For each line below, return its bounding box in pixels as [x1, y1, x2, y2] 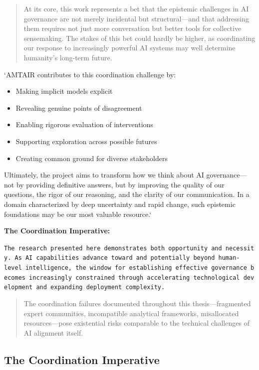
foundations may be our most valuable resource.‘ [4, 208, 152, 219]
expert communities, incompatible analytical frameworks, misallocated [23, 308, 239, 318]
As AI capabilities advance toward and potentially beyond [14, 254, 215, 262]
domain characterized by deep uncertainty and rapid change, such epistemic [4, 198, 236, 209]
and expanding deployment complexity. [36, 284, 165, 291]
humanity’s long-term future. [23, 52, 112, 62]
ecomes [4, 274, 25, 281]
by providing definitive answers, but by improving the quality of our [16, 179, 225, 189]
